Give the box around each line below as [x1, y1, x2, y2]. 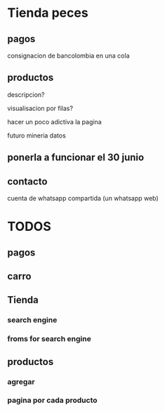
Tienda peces [7, 5, 89, 21]
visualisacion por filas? [7, 104, 74, 112]
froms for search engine [7, 334, 91, 344]
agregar [7, 377, 35, 387]
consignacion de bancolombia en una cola [7, 51, 130, 60]
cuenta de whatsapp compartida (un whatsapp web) [7, 194, 159, 203]
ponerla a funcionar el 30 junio [7, 152, 145, 164]
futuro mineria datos [7, 131, 67, 140]
